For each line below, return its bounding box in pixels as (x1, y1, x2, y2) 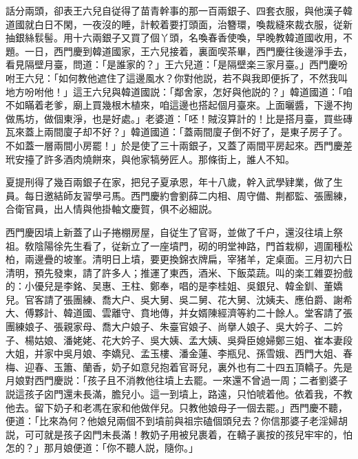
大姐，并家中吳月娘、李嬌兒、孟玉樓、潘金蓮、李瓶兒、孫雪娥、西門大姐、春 (6, 346, 352, 361)
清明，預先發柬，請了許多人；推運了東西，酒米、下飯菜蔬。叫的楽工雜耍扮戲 (6, 265, 352, 279)
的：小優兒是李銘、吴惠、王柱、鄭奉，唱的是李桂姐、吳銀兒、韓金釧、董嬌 (6, 279, 343, 293)
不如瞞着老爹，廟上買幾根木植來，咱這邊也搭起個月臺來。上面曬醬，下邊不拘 (6, 98, 352, 112)
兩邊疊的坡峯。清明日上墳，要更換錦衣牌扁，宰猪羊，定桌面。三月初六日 (24, 252, 352, 266)
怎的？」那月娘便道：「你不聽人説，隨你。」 (6, 440, 198, 455)
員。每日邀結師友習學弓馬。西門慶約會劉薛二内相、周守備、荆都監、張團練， (6, 188, 352, 202)
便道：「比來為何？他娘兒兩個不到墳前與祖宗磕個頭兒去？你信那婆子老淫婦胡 (6, 414, 348, 428)
